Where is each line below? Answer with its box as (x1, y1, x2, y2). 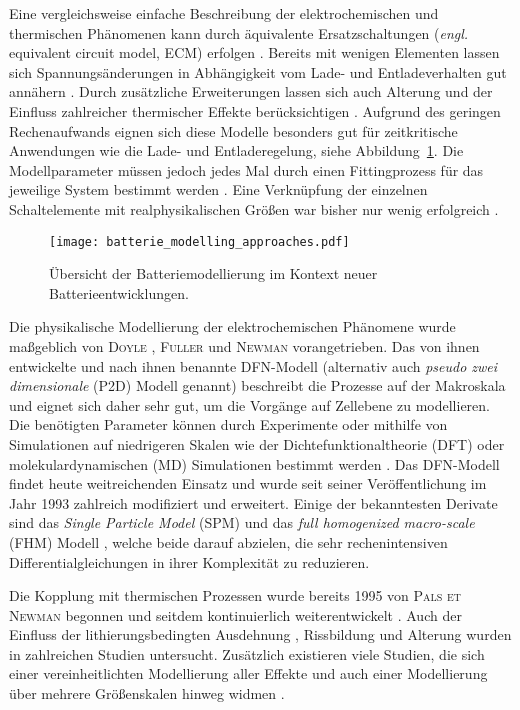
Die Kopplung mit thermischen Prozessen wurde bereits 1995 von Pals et (9, 585, 462, 606)
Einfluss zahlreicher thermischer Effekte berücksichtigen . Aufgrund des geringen (9, 100, 501, 121)
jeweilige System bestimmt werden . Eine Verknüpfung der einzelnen (9, 179, 428, 200)
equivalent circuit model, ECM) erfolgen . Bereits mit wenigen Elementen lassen (9, 42, 500, 63)
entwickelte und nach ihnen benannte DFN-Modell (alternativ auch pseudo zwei (9, 355, 498, 376)
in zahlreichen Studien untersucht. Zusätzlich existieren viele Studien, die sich (9, 643, 485, 664)
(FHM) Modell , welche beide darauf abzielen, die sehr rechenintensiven (9, 531, 448, 552)
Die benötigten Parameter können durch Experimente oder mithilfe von (9, 414, 448, 435)
